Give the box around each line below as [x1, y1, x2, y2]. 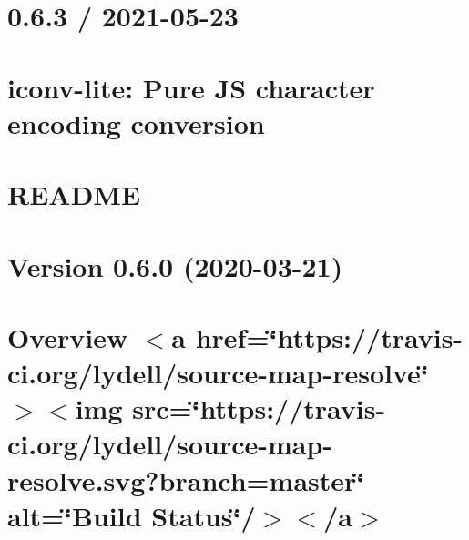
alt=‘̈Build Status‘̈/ [7, 496, 256, 534]
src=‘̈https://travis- [132, 390, 386, 427]
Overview [7, 318, 128, 355]
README [7, 176, 141, 213]
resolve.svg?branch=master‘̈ [7, 461, 365, 498]
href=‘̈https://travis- [195, 318, 464, 355]
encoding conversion [7, 104, 265, 141]
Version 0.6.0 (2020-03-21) [7, 247, 343, 284]
